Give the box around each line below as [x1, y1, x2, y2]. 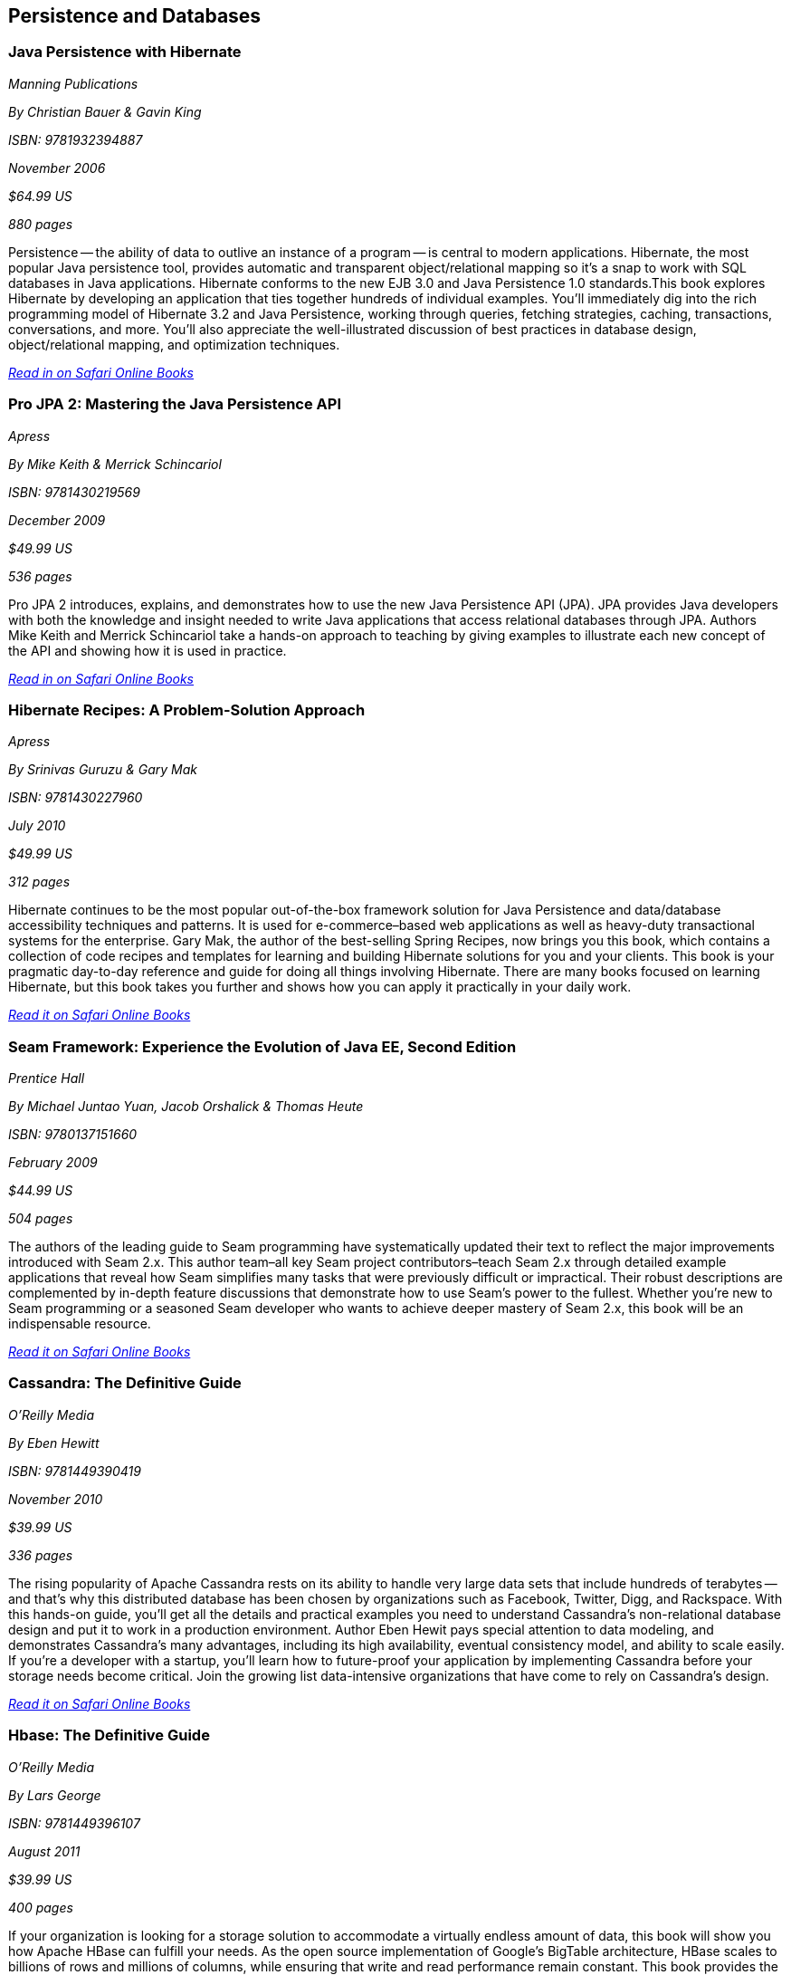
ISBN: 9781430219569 [8, 484, 140, 500]
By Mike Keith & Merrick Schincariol [8, 455, 222, 472]
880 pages [8, 216, 73, 232]
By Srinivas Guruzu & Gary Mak [8, 762, 198, 778]
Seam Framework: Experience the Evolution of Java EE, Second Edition [8, 1037, 517, 1056]
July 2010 [8, 818, 66, 834]
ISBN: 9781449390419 [8, 1462, 141, 1479]
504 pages [8, 1211, 73, 1227]
